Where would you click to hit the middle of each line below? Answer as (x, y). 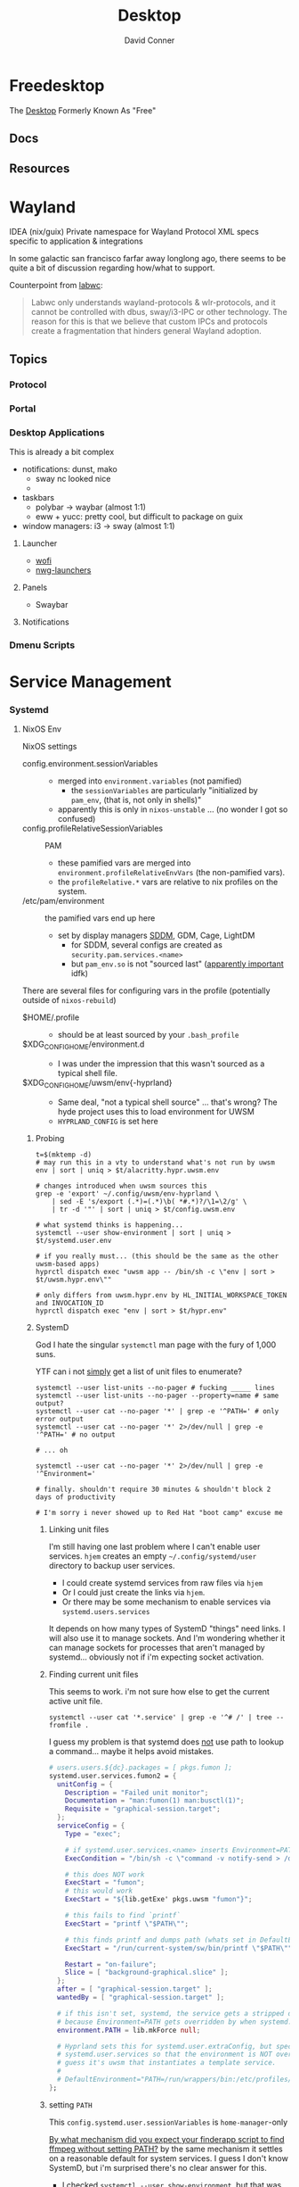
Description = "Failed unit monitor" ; (137, 1793)
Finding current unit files (93, 1674)
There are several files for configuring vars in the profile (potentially (146, 990)
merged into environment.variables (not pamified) (149, 781)
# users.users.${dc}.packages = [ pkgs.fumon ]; (141, 1768)
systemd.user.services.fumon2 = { (113, 1776)
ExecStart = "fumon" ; (105, 1883)
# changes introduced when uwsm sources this (121, 1186)
